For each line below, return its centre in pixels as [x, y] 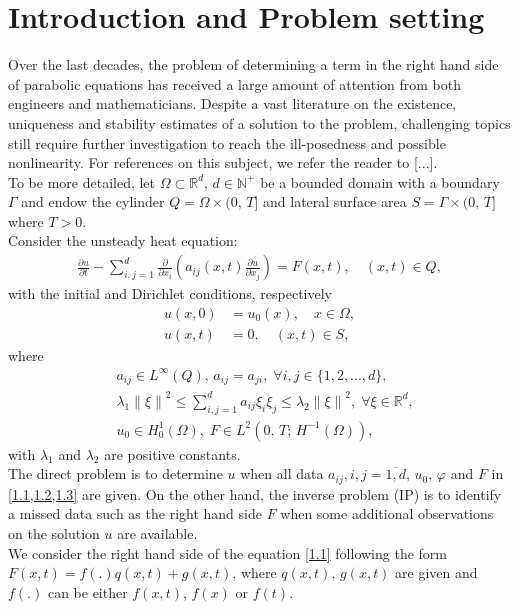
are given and [436, 572]
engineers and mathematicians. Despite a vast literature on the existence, [232, 103]
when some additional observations [387, 513]
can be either [87, 591]
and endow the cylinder [93, 201]
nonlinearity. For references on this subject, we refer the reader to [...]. [223, 162]
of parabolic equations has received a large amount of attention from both [234, 83]
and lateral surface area [335, 201]
